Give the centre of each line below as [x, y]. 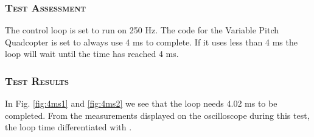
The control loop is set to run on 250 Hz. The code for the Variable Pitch [142, 30]
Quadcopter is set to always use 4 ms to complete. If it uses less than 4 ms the [151, 42]
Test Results [37, 80]
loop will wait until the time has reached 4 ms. [92, 54]
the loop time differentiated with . [68, 127]
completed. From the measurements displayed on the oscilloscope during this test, [157, 115]
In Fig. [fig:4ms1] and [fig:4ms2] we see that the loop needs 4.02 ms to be [141, 103]
